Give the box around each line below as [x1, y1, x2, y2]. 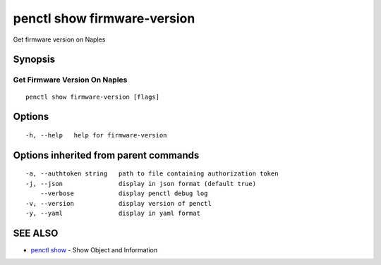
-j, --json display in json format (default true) [25, 180, 257, 187]
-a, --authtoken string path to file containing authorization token [25, 170, 279, 178]
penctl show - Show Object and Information [30, 245, 158, 254]
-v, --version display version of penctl [25, 199, 212, 207]
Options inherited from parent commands [13, 149, 200, 161]
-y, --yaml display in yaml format [25, 209, 201, 217]
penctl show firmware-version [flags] [25, 92, 160, 101]
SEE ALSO [13, 227, 59, 239]
